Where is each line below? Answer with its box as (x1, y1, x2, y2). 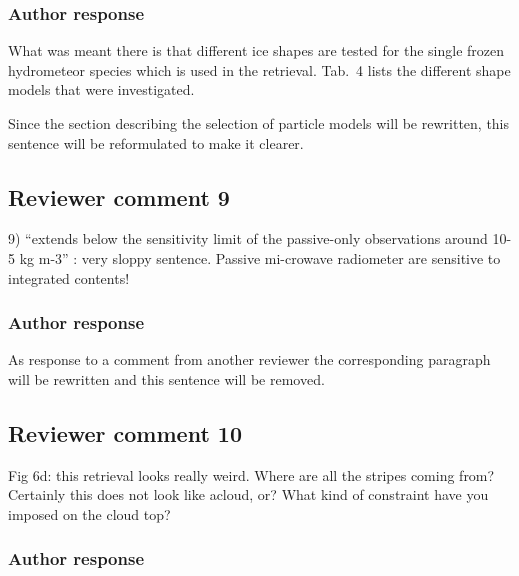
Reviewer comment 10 (8, 417, 242, 448)
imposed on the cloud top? (8, 503, 171, 524)
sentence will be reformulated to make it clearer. (8, 132, 304, 153)
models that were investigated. (8, 79, 195, 100)
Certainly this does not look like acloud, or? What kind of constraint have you (8, 484, 489, 505)
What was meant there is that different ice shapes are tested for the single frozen (8, 40, 505, 61)
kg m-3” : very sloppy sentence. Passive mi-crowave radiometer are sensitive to (19, 247, 501, 268)
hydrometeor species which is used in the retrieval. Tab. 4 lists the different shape (8, 59, 511, 80)
